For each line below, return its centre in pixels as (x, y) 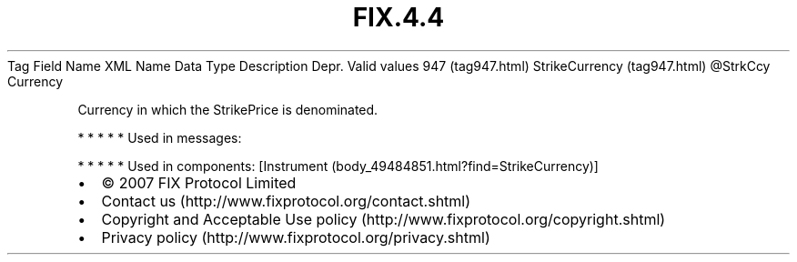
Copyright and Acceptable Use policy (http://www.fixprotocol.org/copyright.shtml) (383, 219)
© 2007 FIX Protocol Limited (199, 182)
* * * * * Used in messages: (160, 137)
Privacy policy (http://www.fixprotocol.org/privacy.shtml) (296, 237)
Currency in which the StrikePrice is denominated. (228, 109)
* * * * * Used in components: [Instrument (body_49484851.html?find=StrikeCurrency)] (338, 166)
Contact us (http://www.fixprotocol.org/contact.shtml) (286, 201)
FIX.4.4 (398, 17)
